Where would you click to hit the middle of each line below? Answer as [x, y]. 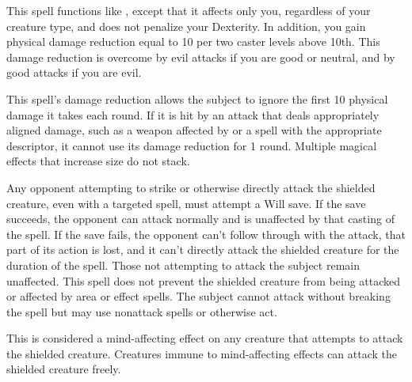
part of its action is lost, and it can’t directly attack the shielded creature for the [203, 250]
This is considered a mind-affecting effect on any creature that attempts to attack [205, 338]
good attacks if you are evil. [74, 72]
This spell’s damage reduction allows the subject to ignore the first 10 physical [197, 98]
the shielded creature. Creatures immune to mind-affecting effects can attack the [202, 353]
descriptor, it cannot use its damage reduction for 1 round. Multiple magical [192, 145]
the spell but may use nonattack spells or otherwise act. [142, 311]
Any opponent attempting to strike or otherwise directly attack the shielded [191, 187]
